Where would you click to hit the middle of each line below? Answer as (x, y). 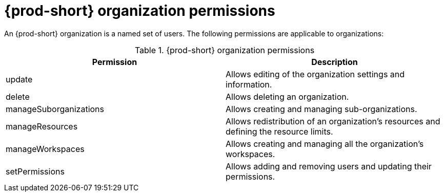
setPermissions (35, 171)
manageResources (42, 126)
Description (335, 62)
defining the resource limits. (279, 131)
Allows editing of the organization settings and (315, 74)
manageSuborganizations (55, 109)
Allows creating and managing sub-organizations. (321, 109)
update (19, 79)
